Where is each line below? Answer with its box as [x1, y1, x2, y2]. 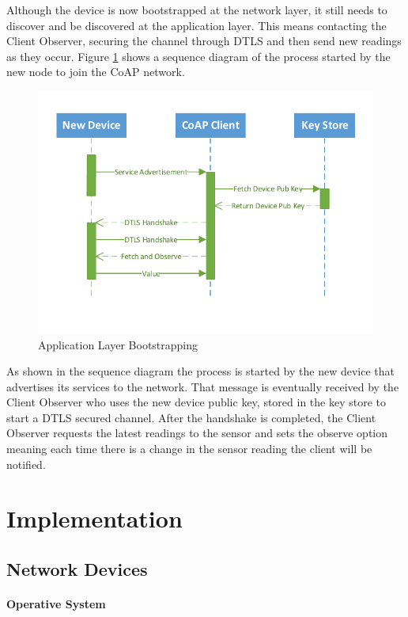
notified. [6, 455, 46, 472]
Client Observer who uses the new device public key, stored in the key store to [6, 394, 386, 410]
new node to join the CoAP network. [6, 63, 185, 80]
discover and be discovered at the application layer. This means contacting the [6, 17, 387, 33]
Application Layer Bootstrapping [38, 336, 198, 352]
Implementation [6, 502, 183, 535]
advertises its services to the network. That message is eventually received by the [6, 378, 399, 394]
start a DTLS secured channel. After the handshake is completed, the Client [6, 409, 376, 425]
